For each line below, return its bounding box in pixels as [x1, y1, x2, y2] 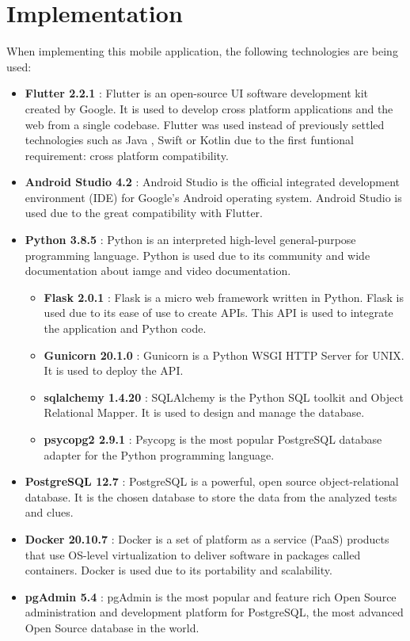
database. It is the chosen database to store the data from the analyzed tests [25, 488, 397, 505]
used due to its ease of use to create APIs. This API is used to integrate [44, 304, 393, 321]
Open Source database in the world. [25, 619, 199, 635]
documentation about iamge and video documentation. [25, 262, 291, 279]
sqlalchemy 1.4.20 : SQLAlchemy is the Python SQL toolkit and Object [44, 388, 404, 405]
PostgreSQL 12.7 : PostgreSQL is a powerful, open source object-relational [25, 473, 399, 490]
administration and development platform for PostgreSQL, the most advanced [25, 604, 404, 620]
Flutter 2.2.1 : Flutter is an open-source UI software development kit [25, 85, 369, 101]
